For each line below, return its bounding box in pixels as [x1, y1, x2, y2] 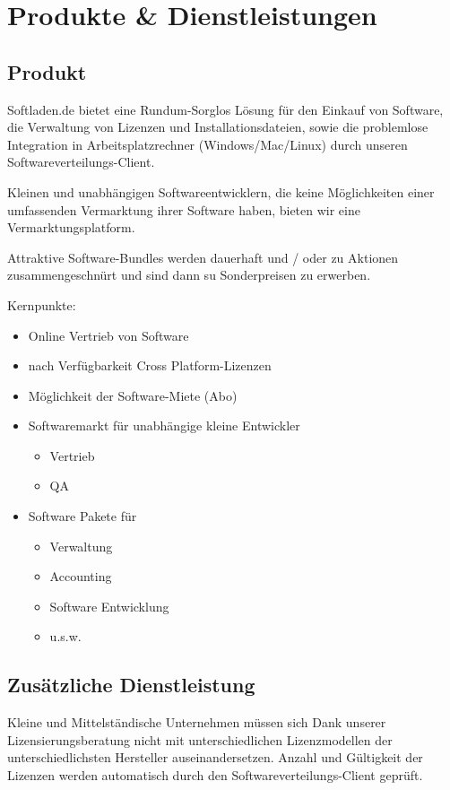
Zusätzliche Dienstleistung [7, 671, 255, 699]
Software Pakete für [28, 507, 137, 525]
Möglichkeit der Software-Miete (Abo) [28, 386, 238, 404]
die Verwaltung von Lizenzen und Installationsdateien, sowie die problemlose [7, 117, 428, 136]
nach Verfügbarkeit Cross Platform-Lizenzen [28, 356, 272, 375]
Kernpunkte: [7, 295, 76, 314]
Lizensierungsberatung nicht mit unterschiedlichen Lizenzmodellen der [7, 730, 393, 749]
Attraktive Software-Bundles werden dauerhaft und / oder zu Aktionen [7, 247, 399, 266]
